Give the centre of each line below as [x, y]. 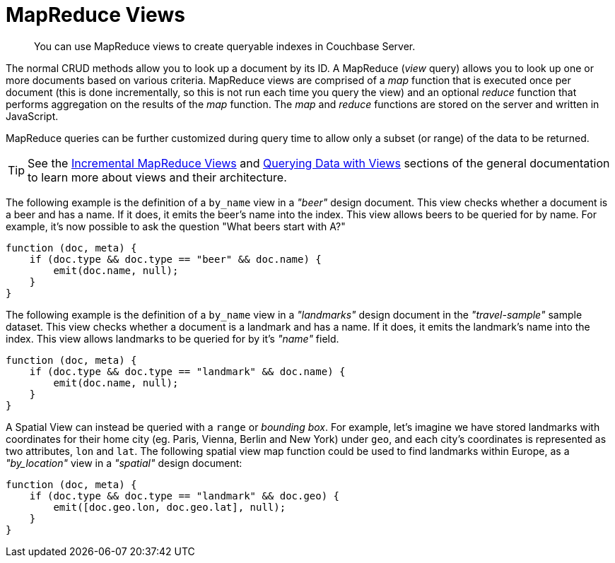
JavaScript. [32, 116]
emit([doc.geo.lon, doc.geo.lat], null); [170, 507]
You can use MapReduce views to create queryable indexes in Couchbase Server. [225, 46]
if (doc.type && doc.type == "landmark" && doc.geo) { [184, 496]
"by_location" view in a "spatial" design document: [124, 463]
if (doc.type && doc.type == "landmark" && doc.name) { [187, 371]
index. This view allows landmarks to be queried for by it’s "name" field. [172, 338]
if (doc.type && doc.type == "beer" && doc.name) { [175, 259]
